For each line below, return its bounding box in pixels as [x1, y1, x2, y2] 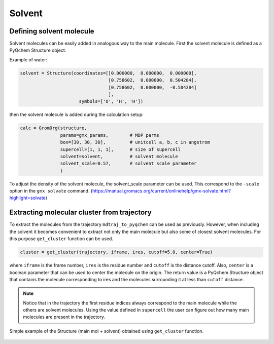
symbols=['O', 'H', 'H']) [79, 99, 144, 104]
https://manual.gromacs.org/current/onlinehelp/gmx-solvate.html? [92, 188, 231, 194]
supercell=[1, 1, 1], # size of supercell [60, 146, 181, 152]
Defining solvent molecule [9, 27, 94, 35]
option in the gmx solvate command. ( [9, 188, 93, 194]
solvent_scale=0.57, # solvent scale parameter [60, 161, 197, 167]
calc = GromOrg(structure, [20, 125, 87, 131]
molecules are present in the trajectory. [23, 314, 105, 320]
